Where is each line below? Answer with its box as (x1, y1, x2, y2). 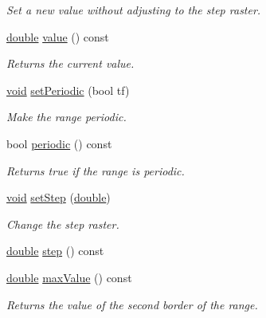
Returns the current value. (6, 55, 135, 72)
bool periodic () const (6, 135, 112, 151)
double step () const (6, 242, 104, 259)
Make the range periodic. (6, 108, 127, 125)
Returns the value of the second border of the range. (6, 296, 258, 312)
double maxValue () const (6, 269, 132, 285)
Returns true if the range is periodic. (6, 162, 185, 179)
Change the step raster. (6, 215, 119, 232)
